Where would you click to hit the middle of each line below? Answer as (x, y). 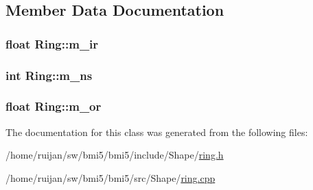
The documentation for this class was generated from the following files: (157, 132)
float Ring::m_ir (52, 43)
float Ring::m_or (54, 106)
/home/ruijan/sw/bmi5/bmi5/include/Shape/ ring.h (115, 155)
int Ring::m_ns (49, 75)
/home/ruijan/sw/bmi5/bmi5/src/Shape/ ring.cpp (111, 177)
